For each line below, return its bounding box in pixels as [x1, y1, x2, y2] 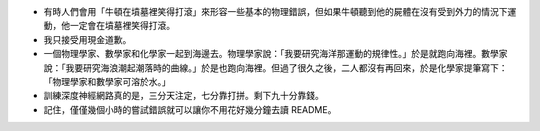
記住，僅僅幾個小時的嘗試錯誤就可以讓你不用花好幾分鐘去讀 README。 [43, 103, 337, 115]
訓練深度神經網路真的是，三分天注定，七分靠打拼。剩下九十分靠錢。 [43, 90, 324, 102]
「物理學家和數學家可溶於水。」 [43, 75, 171, 87]
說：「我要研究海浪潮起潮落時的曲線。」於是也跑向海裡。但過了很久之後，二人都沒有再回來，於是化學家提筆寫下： [43, 61, 508, 74]
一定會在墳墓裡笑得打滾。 [69, 20, 175, 32]
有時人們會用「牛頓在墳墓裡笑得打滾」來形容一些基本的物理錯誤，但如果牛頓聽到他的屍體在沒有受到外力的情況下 [43, 6, 508, 17]
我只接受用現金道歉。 [43, 33, 132, 45]
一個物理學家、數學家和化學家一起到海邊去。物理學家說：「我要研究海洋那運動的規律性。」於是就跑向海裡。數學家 [43, 48, 508, 60]
